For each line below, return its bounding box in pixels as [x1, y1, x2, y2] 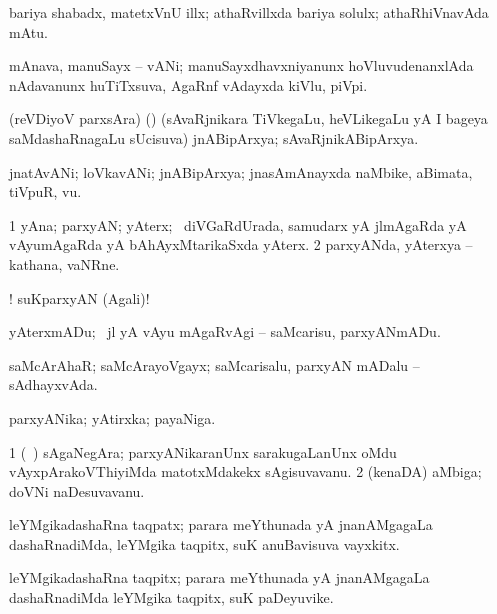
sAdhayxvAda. [9, 374, 98, 395]
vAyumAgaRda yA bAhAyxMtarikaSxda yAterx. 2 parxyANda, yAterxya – [9, 234, 473, 255]
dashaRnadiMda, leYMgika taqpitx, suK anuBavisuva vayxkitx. [9, 533, 400, 554]
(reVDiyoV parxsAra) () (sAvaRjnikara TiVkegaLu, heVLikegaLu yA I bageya [9, 108, 488, 129]
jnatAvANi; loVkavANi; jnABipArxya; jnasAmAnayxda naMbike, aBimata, [9, 161, 473, 182]
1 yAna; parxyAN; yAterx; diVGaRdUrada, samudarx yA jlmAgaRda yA [9, 214, 467, 235]
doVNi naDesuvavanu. [9, 480, 145, 501]
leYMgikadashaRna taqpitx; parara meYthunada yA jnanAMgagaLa [9, 567, 430, 588]
